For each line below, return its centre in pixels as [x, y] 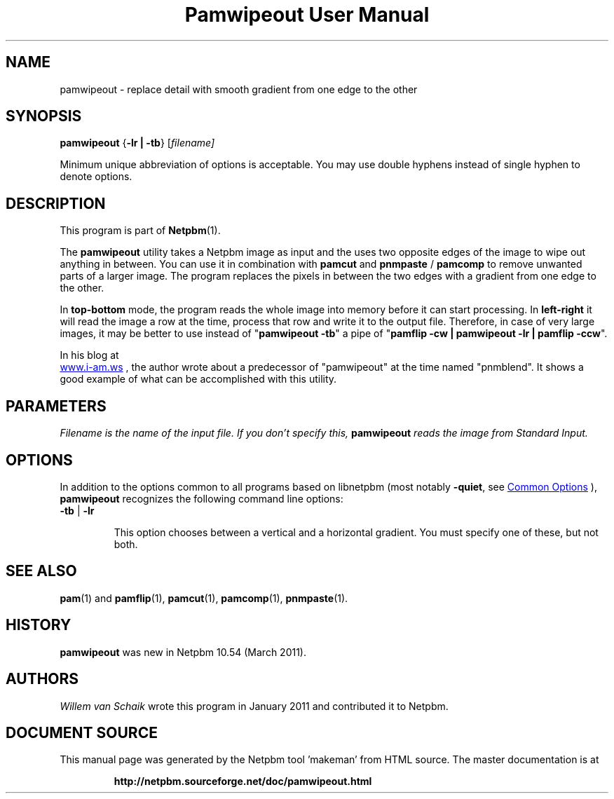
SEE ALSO [41, 571]
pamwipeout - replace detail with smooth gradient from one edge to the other [239, 89]
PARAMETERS [56, 406]
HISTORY [39, 625]
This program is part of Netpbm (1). [140, 231]
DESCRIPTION [56, 203]
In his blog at [89, 355]
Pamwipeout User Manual [307, 15]
